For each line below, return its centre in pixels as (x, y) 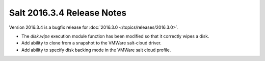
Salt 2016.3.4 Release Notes (68, 13)
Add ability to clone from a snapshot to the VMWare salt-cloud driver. (92, 43)
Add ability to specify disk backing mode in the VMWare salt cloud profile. (96, 50)
